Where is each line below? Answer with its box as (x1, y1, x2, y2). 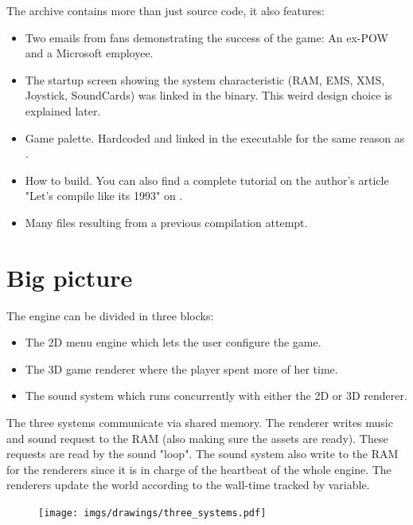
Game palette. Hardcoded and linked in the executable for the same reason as (25, 129, 405, 146)
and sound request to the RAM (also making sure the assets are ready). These (6, 429, 388, 446)
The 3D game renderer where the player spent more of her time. (25, 360, 338, 377)
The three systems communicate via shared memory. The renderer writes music (6, 414, 393, 431)
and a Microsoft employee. (25, 45, 154, 61)
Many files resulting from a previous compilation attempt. (25, 214, 308, 230)
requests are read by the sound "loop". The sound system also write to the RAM (6, 445, 399, 462)
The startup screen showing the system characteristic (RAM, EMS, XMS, (25, 71, 385, 88)
